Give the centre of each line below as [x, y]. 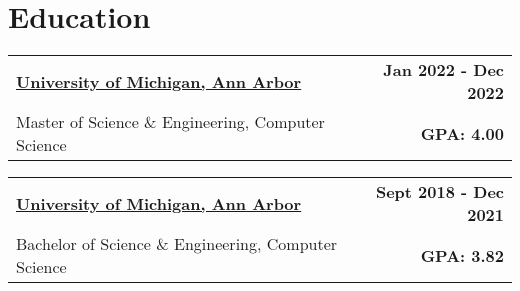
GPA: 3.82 [462, 255]
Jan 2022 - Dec [443, 70]
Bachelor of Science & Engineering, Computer [177, 244]
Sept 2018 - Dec [439, 192]
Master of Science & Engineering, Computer [170, 122]
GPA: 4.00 [462, 133]
